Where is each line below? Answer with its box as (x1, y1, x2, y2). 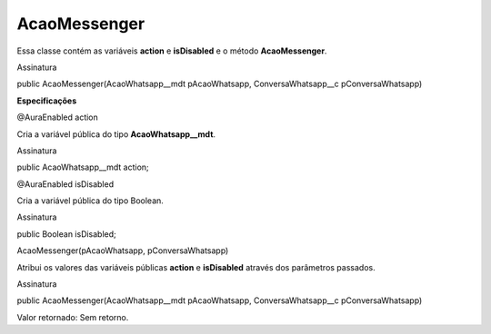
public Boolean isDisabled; (16, 228, 117, 240)
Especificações (16, 95, 77, 106)
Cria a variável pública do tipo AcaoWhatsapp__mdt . (16, 128, 216, 140)
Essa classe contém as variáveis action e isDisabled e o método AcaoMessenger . (16, 45, 327, 56)
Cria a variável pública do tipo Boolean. (16, 195, 164, 206)
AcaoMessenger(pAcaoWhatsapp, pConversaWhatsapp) (16, 245, 229, 256)
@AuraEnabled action (16, 112, 99, 123)
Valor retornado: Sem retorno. (16, 311, 129, 322)
